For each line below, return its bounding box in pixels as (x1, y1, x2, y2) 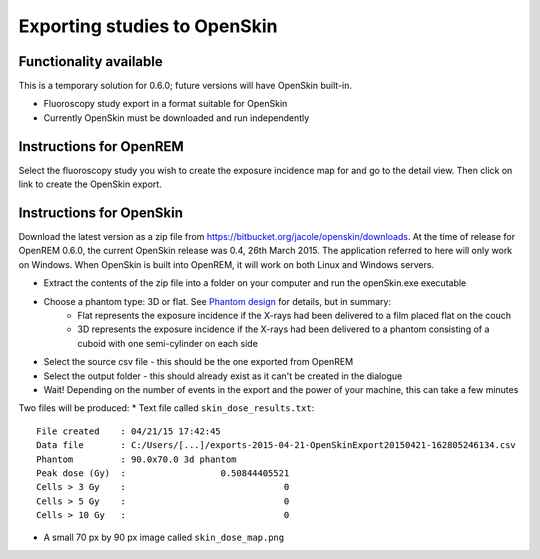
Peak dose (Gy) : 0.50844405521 (36, 467, 290, 479)
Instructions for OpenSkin (18, 204, 184, 221)
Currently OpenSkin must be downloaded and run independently (43, 111, 310, 124)
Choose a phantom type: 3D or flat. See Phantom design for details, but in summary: (43, 295, 392, 307)
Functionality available (18, 53, 164, 70)
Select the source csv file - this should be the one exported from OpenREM (43, 356, 354, 368)
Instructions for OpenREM (18, 138, 184, 155)
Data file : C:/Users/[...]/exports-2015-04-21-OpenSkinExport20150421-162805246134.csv (36, 440, 517, 451)
